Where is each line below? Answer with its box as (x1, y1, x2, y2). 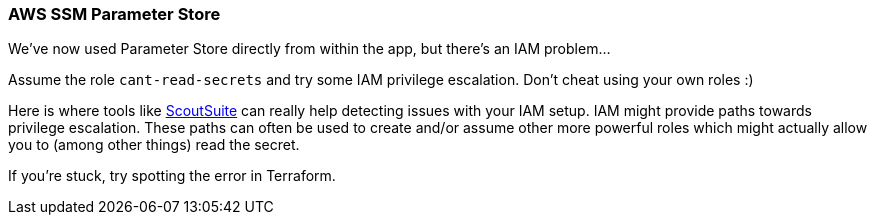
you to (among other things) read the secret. (8, 136, 300, 154)
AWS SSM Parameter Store (8, 4, 221, 24)
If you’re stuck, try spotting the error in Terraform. (8, 167, 336, 185)
